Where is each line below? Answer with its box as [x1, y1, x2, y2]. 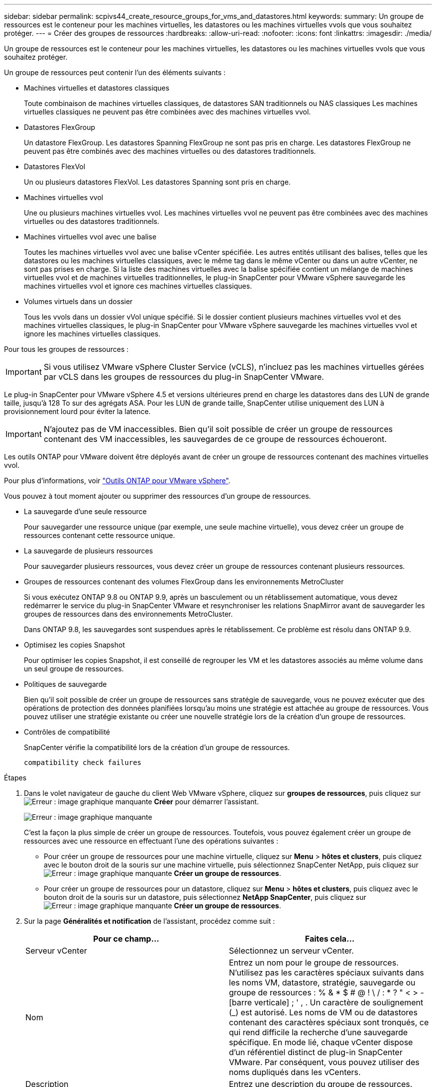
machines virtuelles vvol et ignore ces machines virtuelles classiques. [24, 282, 252, 290]
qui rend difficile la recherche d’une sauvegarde [229, 1027, 408, 1037]
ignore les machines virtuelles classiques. [24, 329, 161, 338]
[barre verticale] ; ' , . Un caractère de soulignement [229, 997, 424, 1007]
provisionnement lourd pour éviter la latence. [4, 407, 151, 416]
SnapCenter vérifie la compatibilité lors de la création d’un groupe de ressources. [24, 743, 290, 752]
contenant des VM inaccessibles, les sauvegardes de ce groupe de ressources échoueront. [43, 434, 387, 444]
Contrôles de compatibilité [24, 728, 110, 736]
